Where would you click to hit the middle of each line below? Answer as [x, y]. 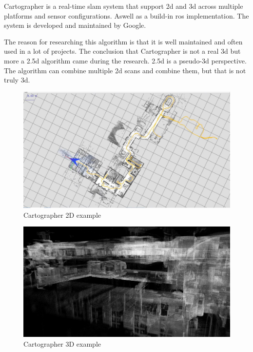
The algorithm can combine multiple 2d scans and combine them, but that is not [125, 70]
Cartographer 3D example [62, 343]
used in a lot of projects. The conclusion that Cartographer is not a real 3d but [122, 51]
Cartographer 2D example [62, 215]
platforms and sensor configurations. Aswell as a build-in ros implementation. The [126, 15]
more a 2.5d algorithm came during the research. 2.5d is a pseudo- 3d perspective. [125, 60]
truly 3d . [17, 80]
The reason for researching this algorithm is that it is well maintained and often [123, 41]
